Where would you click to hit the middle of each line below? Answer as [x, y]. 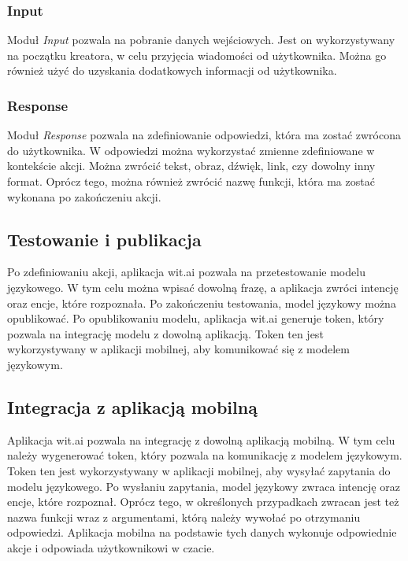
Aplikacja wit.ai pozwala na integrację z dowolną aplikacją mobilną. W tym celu [201, 439]
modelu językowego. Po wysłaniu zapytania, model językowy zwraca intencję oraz [204, 486]
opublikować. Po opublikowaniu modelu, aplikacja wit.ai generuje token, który [196, 318]
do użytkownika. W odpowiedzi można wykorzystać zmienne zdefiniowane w [191, 150]
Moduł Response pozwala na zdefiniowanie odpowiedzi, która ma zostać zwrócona [204, 135]
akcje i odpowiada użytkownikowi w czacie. [111, 547]
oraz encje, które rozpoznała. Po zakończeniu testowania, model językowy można [202, 303]
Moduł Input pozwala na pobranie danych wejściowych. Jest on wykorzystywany [201, 40]
